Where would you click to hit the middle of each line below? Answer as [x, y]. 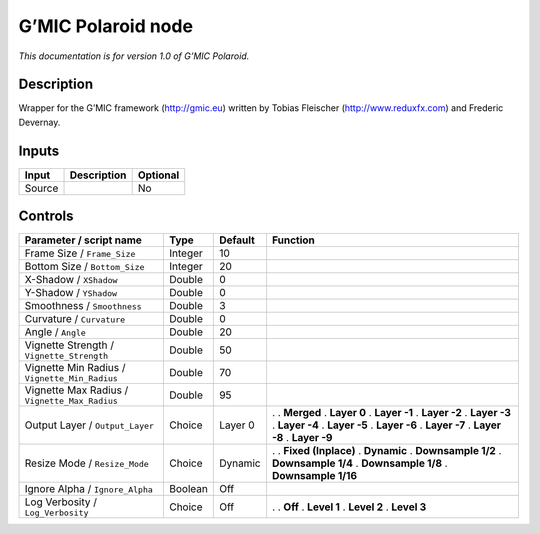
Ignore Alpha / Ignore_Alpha [89, 489]
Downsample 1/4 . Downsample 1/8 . [360, 463]
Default [236, 240]
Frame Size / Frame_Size [80, 253]
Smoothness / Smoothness [83, 306]
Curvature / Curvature [75, 319]
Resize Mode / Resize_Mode [86, 463]
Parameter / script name [83, 240]
